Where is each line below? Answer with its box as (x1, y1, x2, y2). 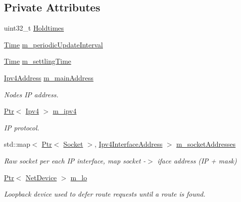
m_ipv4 (52, 106, 77, 116)
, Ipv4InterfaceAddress (95, 139, 163, 149)
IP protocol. (4, 122, 40, 132)
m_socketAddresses (176, 139, 236, 149)
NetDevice (25, 172, 57, 182)
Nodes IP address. (4, 89, 58, 99)
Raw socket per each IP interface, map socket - (4, 155, 146, 165)
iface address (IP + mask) (157, 155, 237, 165)
